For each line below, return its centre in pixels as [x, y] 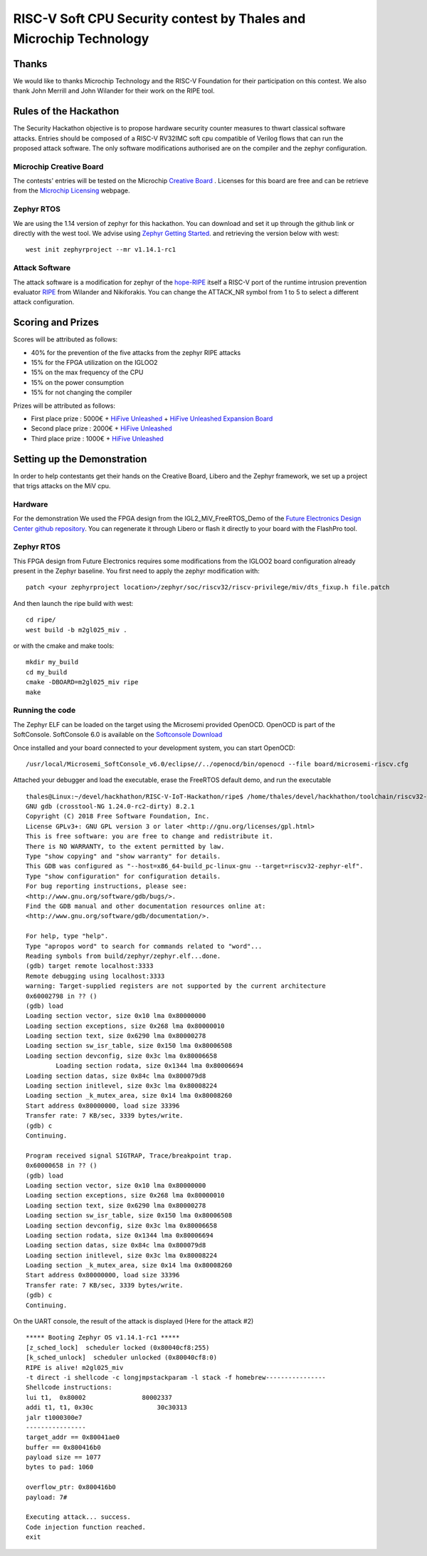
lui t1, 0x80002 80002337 [99, 1397]
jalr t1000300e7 [54, 1417]
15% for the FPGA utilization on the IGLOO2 [94, 362]
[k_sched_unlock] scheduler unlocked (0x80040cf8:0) [121, 1357]
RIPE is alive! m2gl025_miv [75, 1367]
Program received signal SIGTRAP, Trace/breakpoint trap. [129, 1155]
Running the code [44, 711]
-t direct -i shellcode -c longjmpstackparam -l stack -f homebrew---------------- [176, 1377]
